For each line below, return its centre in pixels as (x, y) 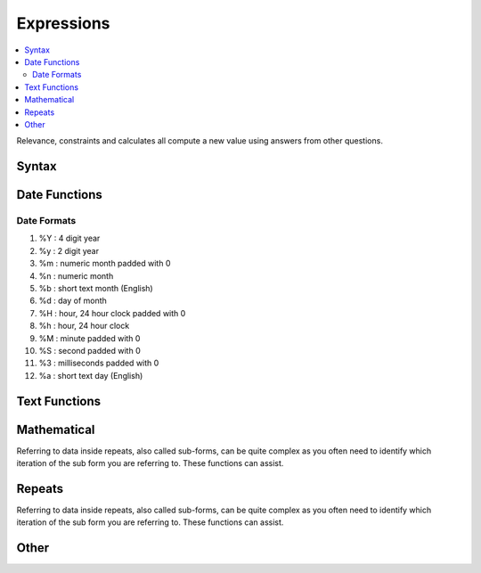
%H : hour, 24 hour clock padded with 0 (112, 313)
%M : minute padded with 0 (90, 338)
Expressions (63, 23)
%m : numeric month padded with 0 (105, 264)
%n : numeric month (76, 275)
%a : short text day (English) (91, 375)
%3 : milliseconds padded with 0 (99, 363)
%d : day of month (73, 301)
